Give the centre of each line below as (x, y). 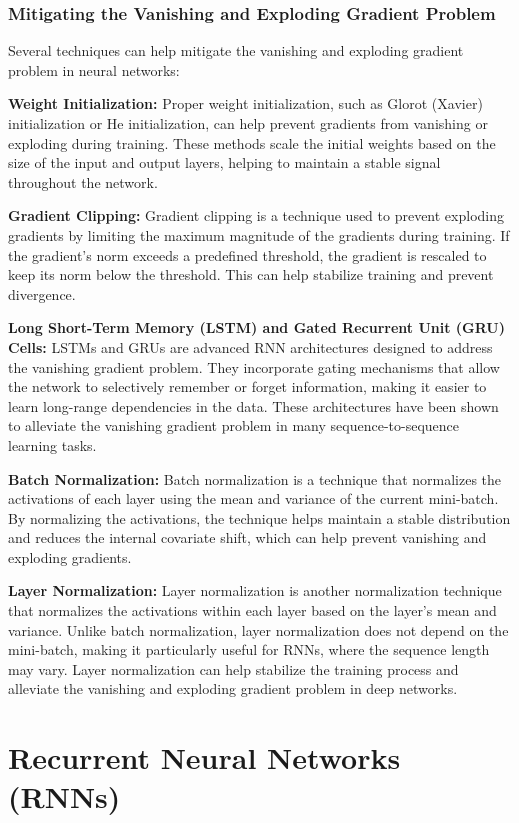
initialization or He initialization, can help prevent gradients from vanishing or (248, 123)
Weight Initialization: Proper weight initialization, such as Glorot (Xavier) (245, 103)
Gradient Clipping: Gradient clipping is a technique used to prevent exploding (256, 215)
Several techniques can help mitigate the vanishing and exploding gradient (236, 50)
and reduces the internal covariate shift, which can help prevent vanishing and (247, 537)
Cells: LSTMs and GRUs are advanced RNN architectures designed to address (250, 346)
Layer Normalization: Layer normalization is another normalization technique (255, 590)
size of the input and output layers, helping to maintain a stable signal (224, 162)
